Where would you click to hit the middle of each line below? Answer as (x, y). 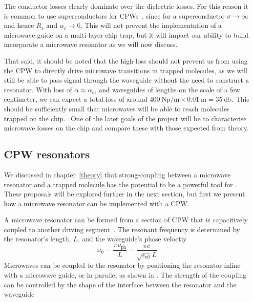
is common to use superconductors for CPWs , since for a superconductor (115, 15)
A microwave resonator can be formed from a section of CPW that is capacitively (126, 220)
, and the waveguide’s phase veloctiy (132, 239)
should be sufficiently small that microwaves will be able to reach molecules (117, 108)
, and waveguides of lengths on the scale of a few (167, 89)
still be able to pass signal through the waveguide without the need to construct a (126, 80)
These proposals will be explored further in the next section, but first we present (125, 194)
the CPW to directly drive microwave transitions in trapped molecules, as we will (126, 70)
